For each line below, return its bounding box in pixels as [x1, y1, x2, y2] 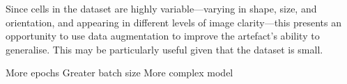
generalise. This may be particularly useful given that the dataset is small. [6, 42, 323, 56]
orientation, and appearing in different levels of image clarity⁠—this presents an [6, 15, 341, 29]
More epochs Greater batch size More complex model [6, 65, 233, 80]
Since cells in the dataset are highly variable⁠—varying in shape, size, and [6, 1, 317, 15]
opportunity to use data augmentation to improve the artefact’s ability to [6, 28, 320, 43]
